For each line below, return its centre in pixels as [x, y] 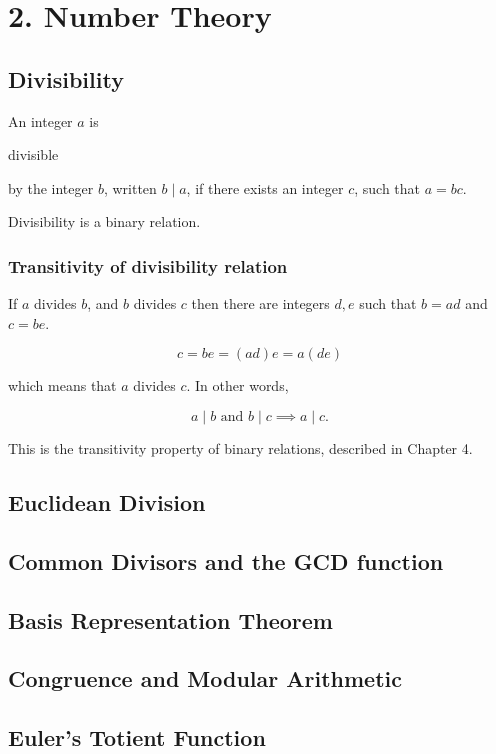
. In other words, [237, 385]
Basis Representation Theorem [170, 619]
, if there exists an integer [265, 187]
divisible [33, 154]
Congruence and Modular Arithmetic [205, 678]
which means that [62, 385]
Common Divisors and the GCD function [226, 560]
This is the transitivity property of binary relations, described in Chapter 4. [240, 447]
